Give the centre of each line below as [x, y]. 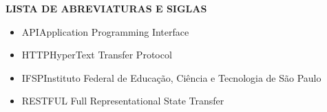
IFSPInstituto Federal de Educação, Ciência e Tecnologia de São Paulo [171, 77]
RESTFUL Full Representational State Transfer [123, 101]
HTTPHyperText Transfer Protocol [97, 55]
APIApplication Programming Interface [105, 31]
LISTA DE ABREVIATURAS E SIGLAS [106, 8]
